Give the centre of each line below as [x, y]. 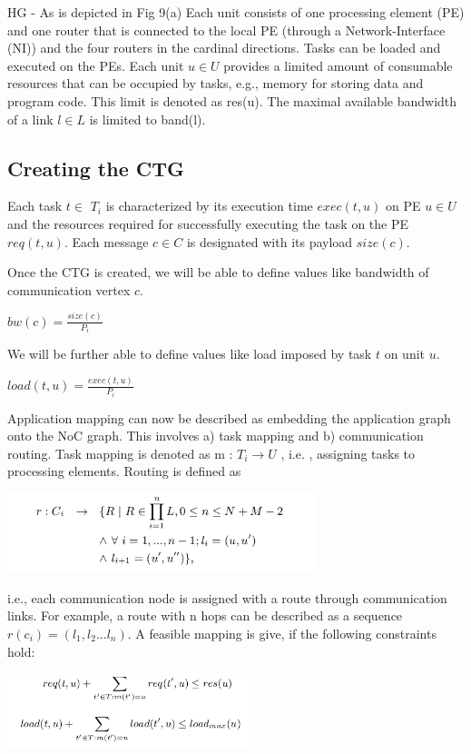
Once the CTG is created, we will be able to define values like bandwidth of [218, 272]
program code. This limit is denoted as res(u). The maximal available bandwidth [232, 100]
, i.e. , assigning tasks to [348, 453]
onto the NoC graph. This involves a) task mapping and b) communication [216, 436]
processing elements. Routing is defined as [124, 471]
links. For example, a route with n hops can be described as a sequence [205, 615]
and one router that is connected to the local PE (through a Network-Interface [226, 30]
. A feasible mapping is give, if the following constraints [282, 634]
